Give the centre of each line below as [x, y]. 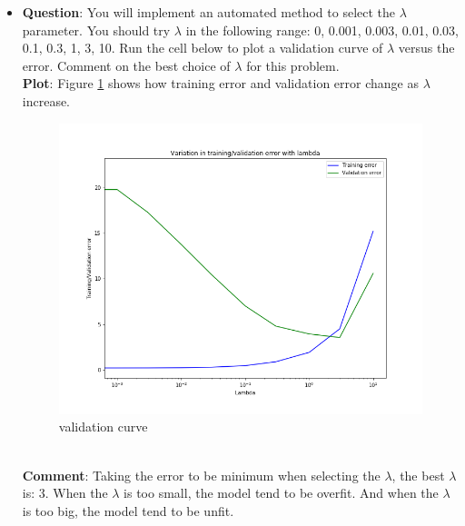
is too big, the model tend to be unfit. [128, 510]
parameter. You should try [96, 30]
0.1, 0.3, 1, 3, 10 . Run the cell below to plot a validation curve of [203, 48]
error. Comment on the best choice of [126, 65]
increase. [46, 100]
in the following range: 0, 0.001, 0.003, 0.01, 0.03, [322, 30]
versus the [426, 48]
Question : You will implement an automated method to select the [209, 12]
